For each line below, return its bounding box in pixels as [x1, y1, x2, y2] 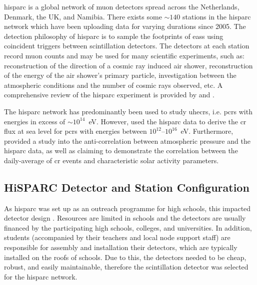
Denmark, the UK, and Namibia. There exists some [4, 11, 162, 21]
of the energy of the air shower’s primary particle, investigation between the [4, 70, 236, 80]
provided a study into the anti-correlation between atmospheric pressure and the [4, 135, 250, 146]
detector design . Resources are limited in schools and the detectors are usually [4, 213, 246, 223]
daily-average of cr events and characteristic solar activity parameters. [4, 155, 219, 165]
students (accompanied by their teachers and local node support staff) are [4, 232, 230, 243]
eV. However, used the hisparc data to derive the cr [88, 116, 246, 126]
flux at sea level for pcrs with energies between [4, 126, 147, 136]
